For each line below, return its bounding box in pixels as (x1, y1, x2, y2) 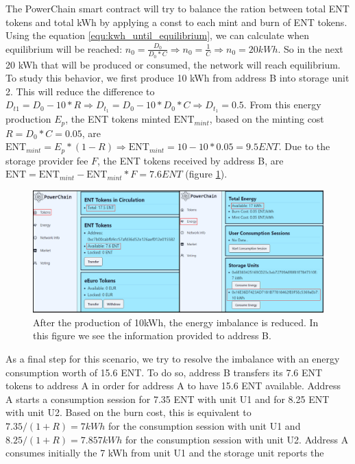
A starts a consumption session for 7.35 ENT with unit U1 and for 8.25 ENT (5, 391, 330, 406)
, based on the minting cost (209, 112, 324, 126)
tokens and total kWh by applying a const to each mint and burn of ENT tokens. (5, 14, 347, 29)
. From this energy (243, 97, 321, 112)
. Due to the (278, 139, 330, 154)
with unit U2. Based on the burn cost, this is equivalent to (5, 405, 252, 419)
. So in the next (278, 41, 343, 56)
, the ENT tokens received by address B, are (97, 153, 284, 167)
